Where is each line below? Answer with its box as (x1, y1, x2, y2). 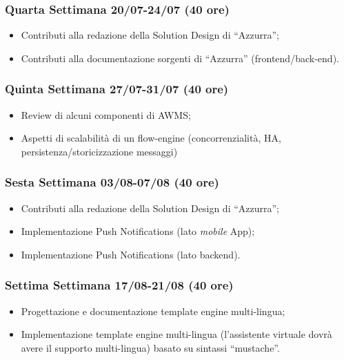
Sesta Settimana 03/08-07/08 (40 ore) (5, 173, 219, 191)
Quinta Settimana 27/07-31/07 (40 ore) (5, 80, 229, 97)
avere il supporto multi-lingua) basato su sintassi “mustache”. (21, 340, 280, 354)
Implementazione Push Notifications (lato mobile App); (21, 224, 255, 238)
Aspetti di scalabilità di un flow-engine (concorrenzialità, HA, (21, 131, 281, 145)
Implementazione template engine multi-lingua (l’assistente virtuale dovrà (21, 327, 332, 341)
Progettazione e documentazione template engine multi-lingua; (21, 303, 285, 318)
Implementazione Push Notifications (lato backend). (21, 247, 241, 261)
